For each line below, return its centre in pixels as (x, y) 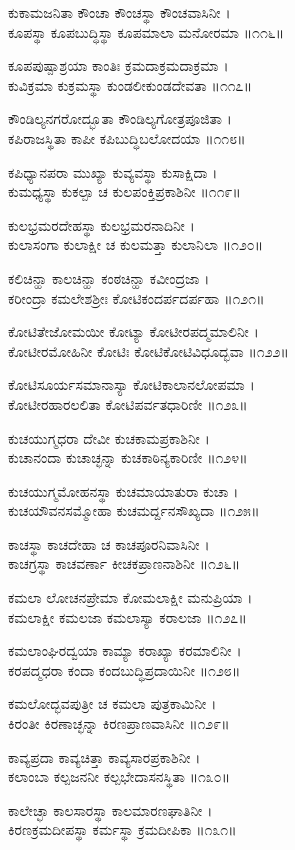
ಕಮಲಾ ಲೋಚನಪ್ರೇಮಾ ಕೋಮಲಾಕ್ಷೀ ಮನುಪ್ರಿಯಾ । (130, 597)
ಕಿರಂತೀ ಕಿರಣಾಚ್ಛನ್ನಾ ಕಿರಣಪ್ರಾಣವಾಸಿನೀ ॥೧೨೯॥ (119, 723)
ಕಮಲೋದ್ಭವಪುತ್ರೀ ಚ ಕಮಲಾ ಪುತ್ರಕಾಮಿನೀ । (112, 703)
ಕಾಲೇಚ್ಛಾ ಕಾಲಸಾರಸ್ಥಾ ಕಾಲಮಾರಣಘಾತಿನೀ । (110, 809)
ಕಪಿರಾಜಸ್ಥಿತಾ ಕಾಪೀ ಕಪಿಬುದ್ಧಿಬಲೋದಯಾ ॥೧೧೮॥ (127, 137)
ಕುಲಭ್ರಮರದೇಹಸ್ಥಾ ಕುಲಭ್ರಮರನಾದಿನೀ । (101, 224)
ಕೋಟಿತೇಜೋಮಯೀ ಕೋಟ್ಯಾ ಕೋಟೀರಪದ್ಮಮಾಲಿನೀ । (133, 331)
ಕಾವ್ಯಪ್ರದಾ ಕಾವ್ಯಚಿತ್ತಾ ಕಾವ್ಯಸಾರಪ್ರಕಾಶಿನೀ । (104, 756)
